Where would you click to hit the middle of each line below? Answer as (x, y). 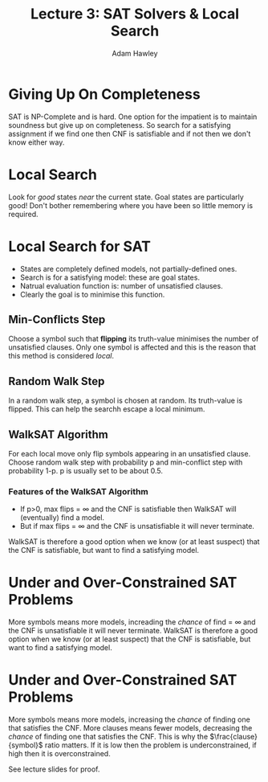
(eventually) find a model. (62, 518)
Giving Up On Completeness (104, 94)
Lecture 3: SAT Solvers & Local (135, 14)
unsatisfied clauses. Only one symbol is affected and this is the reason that (132, 347)
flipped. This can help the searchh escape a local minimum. (107, 409)
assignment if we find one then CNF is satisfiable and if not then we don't (130, 133)
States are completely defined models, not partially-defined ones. (128, 268)
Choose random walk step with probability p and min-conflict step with (126, 462)
